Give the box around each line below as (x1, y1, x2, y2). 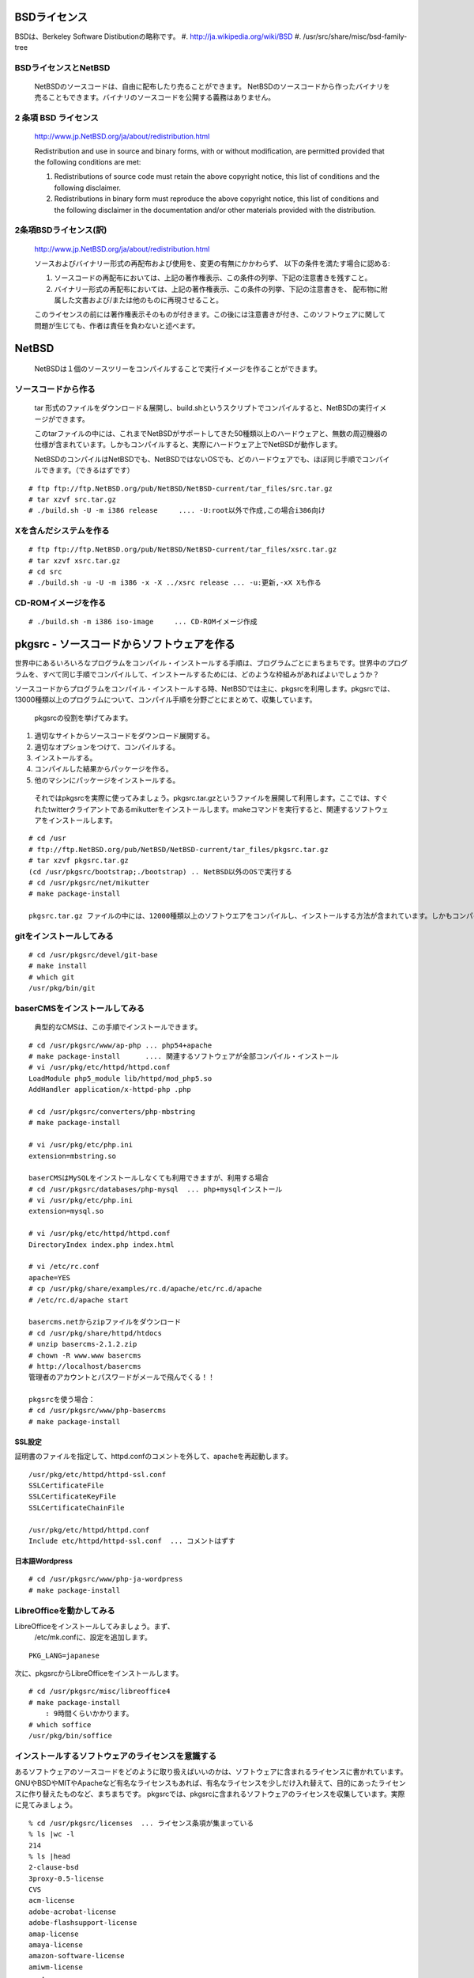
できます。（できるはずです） (40, 465, 134, 475)
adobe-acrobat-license (28, 1907, 117, 1916)
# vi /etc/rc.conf (28, 1262, 100, 1271)
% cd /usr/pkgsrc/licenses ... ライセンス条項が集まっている (28, 1818, 254, 1828)
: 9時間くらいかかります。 (44, 1709, 134, 1718)
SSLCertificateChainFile (28, 1503, 125, 1512)
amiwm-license (28, 1962, 83, 1972)
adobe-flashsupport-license (28, 1919, 137, 1927)
